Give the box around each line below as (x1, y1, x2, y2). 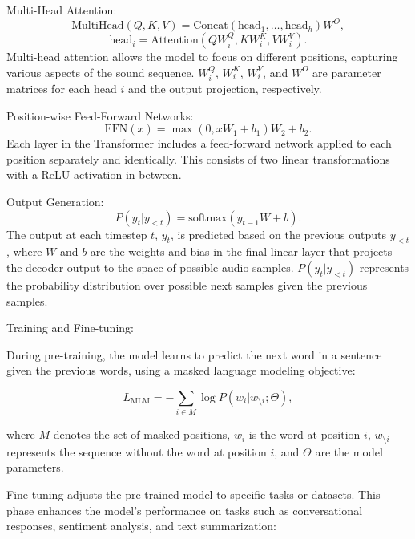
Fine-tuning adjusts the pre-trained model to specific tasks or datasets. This (6, 486, 381, 502)
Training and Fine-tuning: (6, 319, 134, 336)
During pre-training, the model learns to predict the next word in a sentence (6, 346, 382, 363)
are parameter (312, 63, 381, 80)
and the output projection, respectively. (127, 80, 322, 97)
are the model (315, 443, 383, 460)
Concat (193, 20, 228, 32)
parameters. (6, 459, 64, 476)
